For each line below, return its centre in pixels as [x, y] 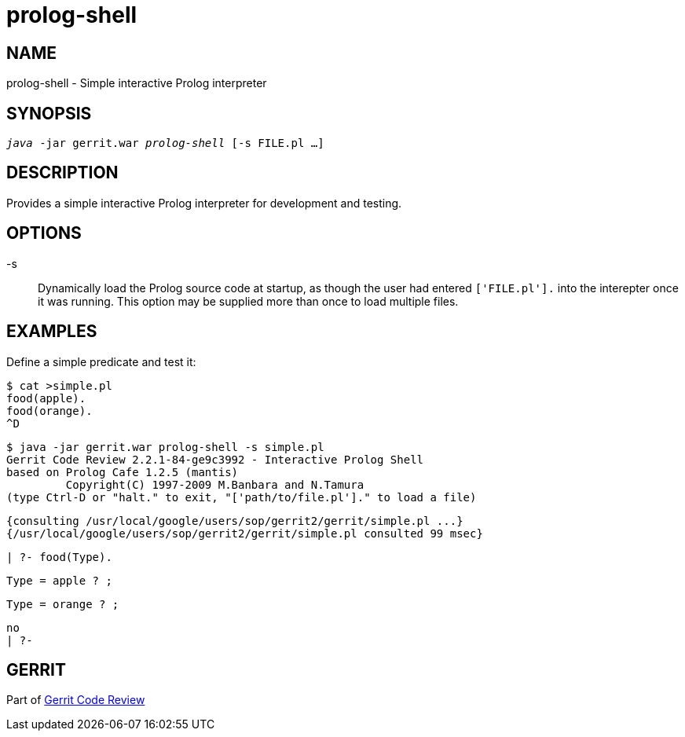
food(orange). [49, 411]
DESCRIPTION [62, 173]
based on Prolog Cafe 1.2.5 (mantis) [123, 472]
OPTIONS [44, 233]
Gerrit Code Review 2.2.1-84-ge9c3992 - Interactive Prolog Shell [215, 459]
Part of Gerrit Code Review [76, 700]
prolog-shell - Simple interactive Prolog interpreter [137, 83]
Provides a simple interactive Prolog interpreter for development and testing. [204, 203]
